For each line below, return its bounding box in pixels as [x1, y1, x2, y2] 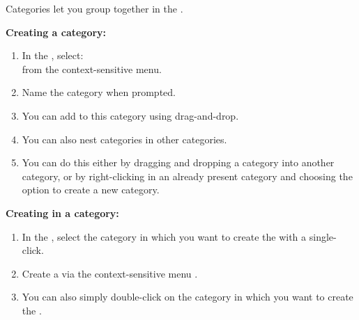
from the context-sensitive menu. [22, 61, 162, 76]
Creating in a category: [6, 205, 119, 220]
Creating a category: [6, 24, 107, 39]
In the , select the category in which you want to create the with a [22, 229, 307, 243]
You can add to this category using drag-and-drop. [22, 108, 239, 122]
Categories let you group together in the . [6, 1, 183, 15]
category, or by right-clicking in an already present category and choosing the [22, 168, 353, 183]
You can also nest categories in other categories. [22, 131, 227, 146]
